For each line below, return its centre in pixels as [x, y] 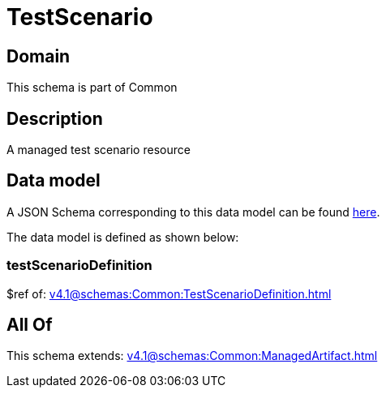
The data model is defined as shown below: [123, 237]
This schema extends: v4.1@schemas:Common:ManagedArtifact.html [192, 356]
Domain [39, 56]
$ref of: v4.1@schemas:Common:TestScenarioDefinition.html [169, 293]
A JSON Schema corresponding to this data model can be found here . [193, 212]
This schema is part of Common [92, 88]
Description [55, 118]
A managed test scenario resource [99, 150]
